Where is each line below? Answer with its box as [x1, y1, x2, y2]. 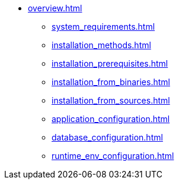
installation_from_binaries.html [52, 77, 170, 87]
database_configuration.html [52, 132, 163, 142]
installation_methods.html [52, 40, 151, 50]
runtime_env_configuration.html [52, 151, 174, 161]
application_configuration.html [52, 114, 170, 124]
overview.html [28, 3, 82, 13]
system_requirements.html [52, 21, 155, 32]
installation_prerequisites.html [52, 58, 168, 68]
